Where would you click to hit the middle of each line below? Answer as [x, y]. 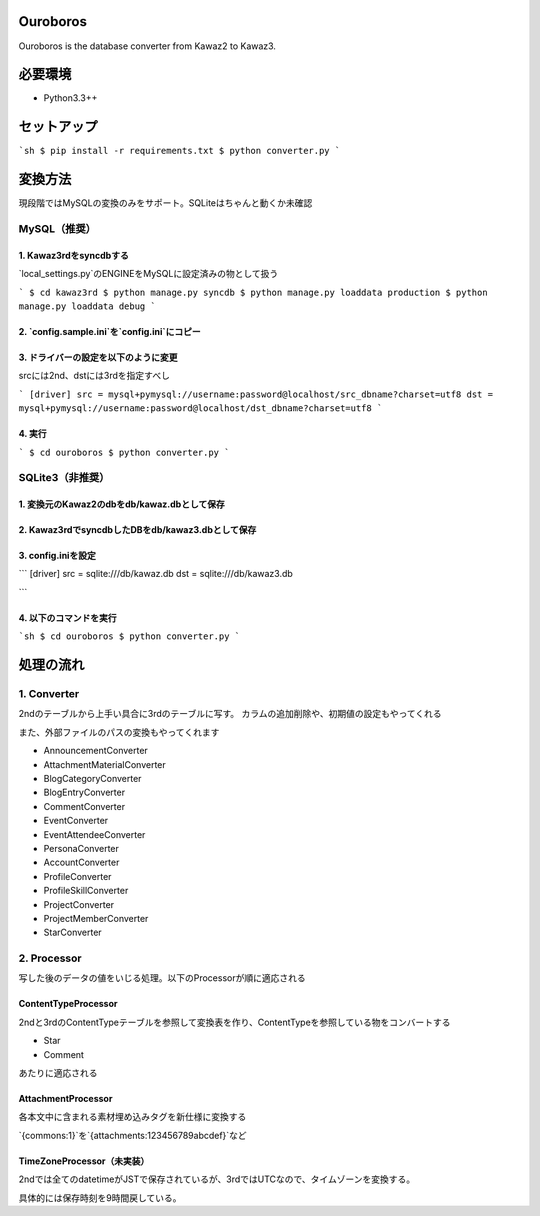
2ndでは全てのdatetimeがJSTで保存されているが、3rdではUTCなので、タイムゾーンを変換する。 [217, 1179]
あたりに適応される [58, 1072]
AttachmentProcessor [65, 1098]
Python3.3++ [70, 98]
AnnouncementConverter [96, 751]
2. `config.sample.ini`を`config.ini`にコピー [109, 331]
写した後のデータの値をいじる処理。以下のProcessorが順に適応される [162, 978]
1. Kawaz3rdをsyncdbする [73, 255]
